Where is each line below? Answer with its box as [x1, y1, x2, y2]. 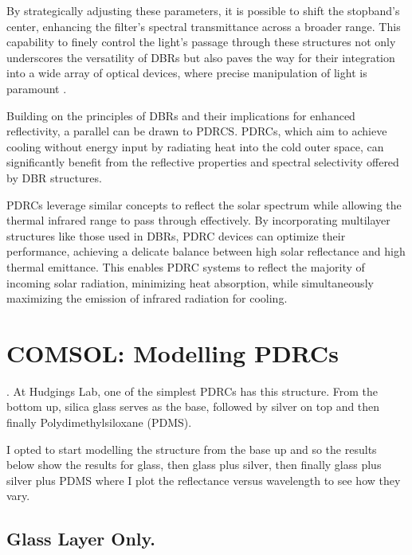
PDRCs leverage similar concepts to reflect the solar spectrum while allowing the [6, 196, 402, 213]
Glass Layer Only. [6, 526, 155, 551]
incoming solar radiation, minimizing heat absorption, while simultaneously [6, 274, 374, 291]
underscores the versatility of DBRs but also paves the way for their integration [6, 49, 395, 65]
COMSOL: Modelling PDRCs [6, 336, 339, 369]
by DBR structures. [6, 169, 102, 186]
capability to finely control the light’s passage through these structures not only [6, 33, 396, 50]
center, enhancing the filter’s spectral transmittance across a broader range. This [6, 18, 401, 34]
